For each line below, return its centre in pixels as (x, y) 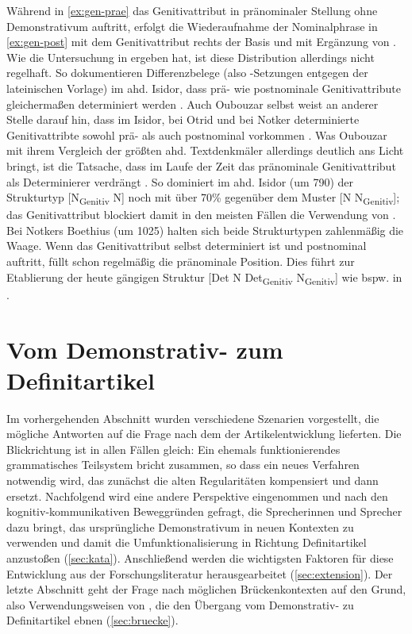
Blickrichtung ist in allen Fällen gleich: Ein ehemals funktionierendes (173, 449)
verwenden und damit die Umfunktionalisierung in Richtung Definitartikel (187, 542)
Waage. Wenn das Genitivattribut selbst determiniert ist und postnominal (187, 246)
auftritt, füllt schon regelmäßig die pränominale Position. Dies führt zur (181, 261)
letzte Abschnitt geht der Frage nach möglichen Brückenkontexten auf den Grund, (206, 589)
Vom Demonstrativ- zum (145, 349)
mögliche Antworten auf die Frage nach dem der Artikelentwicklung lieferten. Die (204, 434)
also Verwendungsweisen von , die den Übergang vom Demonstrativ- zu (180, 604)
